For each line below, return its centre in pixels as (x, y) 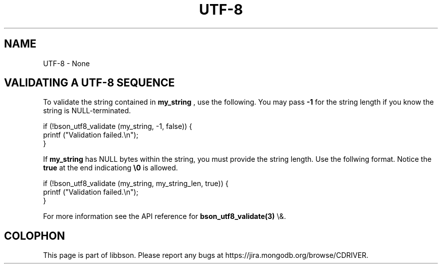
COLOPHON (35, 236)
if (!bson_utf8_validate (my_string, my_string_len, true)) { (136, 184)
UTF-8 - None (66, 63)
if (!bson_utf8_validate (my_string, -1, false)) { (118, 126)
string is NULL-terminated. (87, 111)
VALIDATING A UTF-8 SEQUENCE (90, 83)
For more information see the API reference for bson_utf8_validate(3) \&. (164, 216)
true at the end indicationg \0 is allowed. (111, 168)
